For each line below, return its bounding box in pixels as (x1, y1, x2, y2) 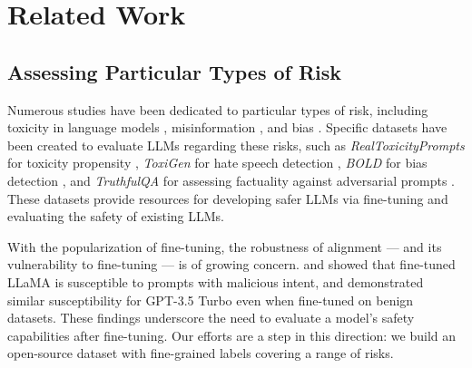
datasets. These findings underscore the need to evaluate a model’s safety (7, 308, 415, 327)
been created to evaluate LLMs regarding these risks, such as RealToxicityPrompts (7, 135, 465, 154)
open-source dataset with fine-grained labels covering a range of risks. (7, 344, 394, 363)
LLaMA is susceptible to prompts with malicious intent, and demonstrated (7, 272, 424, 291)
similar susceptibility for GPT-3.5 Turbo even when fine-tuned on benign (7, 290, 414, 309)
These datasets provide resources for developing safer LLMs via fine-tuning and (7, 189, 448, 208)
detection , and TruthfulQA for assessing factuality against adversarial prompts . (7, 170, 456, 189)
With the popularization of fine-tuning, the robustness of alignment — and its (7, 237, 442, 256)
